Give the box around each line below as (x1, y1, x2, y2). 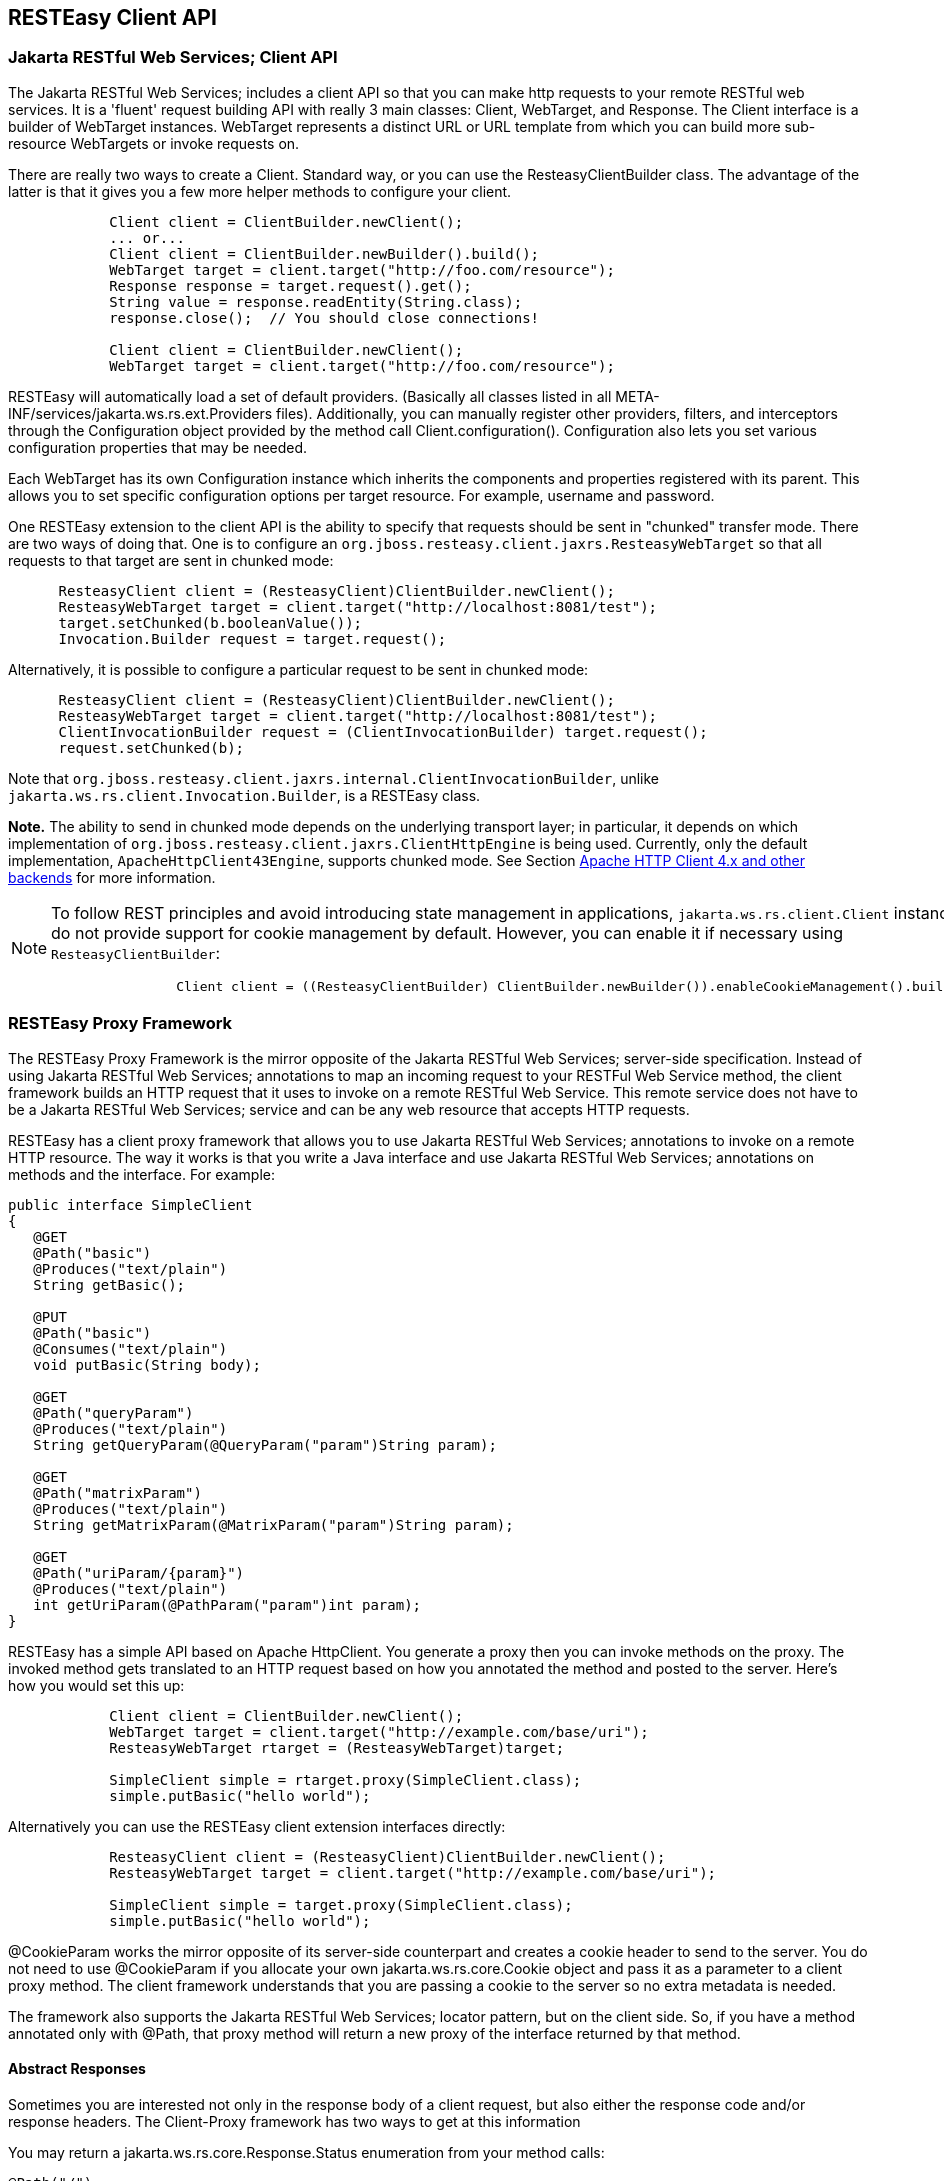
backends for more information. (8, 868, 216, 886)
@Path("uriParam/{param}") (33, 1564, 245, 1581)
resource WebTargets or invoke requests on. (8, 134, 300, 152)
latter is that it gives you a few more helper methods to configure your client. (8, 182, 512, 200)
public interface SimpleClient (8, 1196, 253, 1213)
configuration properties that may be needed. (8, 438, 308, 456)
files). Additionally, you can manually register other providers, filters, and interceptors (275, 404, 838, 422)
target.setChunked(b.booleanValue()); (58, 614, 363, 631)
